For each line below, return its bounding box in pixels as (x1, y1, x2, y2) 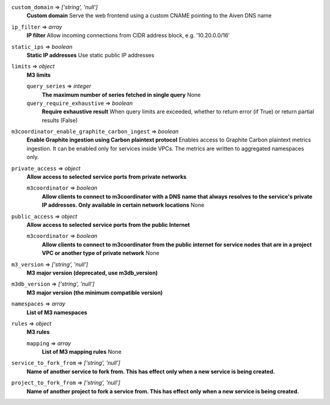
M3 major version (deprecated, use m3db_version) (26, 269, 158, 276)
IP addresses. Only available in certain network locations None (42, 201, 205, 209)
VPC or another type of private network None (42, 249, 159, 257)
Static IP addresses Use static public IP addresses (26, 51, 155, 59)
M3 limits (26, 71, 51, 79)
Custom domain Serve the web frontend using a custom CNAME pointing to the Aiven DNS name (26, 12, 272, 20)
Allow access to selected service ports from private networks (26, 173, 186, 181)
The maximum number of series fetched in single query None (42, 91, 201, 98)
